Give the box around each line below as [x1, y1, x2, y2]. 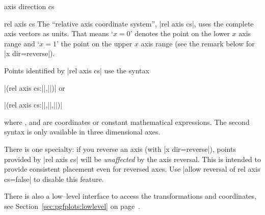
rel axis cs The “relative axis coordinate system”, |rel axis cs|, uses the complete [4, 18, 254, 29]
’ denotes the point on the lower [130, 28, 230, 39]
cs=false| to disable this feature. [4, 173, 104, 184]
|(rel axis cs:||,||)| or [4, 82, 65, 93]
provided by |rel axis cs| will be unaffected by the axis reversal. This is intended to [4, 153, 261, 164]
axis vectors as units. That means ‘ [4, 28, 113, 39]
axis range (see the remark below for [141, 38, 255, 48]
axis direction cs [4, 1, 55, 11]
